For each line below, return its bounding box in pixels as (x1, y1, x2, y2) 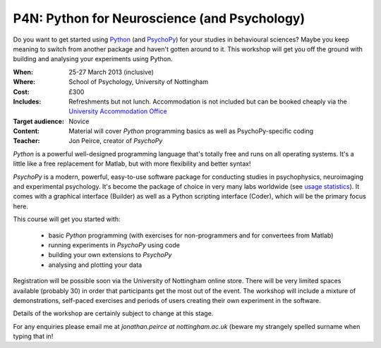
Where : (13, 77, 35, 86)
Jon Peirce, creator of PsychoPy (68, 137, 163, 145)
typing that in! (13, 332, 54, 341)
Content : (13, 127, 40, 135)
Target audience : (13, 117, 65, 125)
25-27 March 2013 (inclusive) (68, 68, 155, 76)
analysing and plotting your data (48, 261, 143, 269)
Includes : (13, 97, 42, 106)
